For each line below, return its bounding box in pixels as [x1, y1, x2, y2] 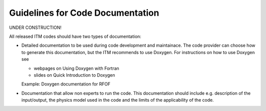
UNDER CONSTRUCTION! [9, 25, 62, 30]
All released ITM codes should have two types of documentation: [9, 33, 141, 39]
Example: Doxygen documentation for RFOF [21, 81, 111, 87]
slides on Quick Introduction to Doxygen [33, 72, 115, 78]
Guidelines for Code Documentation [9, 7, 160, 18]
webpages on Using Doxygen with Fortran [33, 65, 119, 71]
